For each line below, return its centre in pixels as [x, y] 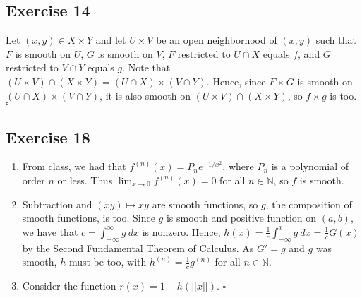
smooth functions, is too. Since [89, 218]
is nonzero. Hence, [181, 231]
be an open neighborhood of [217, 40]
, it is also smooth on [145, 95]
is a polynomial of [310, 166]
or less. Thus [85, 180]
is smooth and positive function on [241, 218]
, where [238, 166]
